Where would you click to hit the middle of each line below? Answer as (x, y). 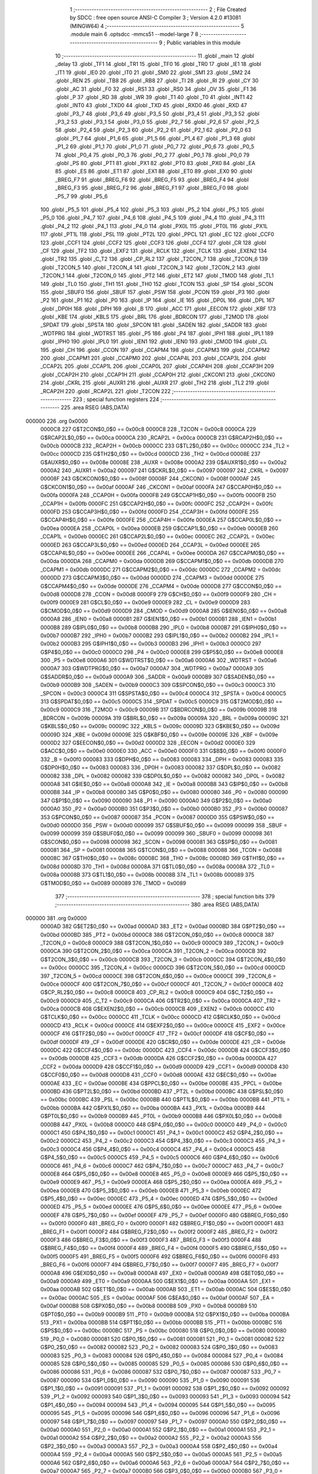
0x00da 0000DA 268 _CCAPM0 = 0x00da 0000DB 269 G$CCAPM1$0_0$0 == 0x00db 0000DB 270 (162, 561)
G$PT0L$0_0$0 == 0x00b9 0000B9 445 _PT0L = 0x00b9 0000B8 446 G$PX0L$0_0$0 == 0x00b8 (161, 1116)
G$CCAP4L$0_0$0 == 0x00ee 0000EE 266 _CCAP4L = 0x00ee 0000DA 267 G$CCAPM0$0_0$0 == (163, 553)
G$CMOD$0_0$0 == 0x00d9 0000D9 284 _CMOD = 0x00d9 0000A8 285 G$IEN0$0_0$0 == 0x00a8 (164, 611)
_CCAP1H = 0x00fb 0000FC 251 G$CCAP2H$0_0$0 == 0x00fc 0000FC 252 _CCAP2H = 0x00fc (157, 504)
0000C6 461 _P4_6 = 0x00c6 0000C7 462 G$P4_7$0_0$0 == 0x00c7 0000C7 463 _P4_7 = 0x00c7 (162, 1166)
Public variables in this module (203, 42)
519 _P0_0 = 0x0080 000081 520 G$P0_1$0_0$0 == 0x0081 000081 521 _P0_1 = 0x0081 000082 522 (163, 1339)
